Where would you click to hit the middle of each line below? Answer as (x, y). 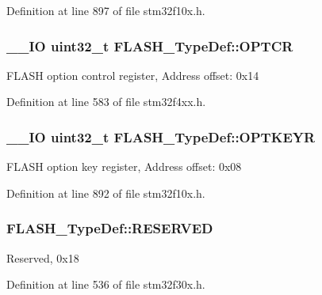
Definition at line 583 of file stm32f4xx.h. (106, 102)
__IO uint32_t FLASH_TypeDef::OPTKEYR (161, 136)
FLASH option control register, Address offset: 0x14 (133, 75)
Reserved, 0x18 (43, 257)
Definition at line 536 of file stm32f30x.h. (106, 284)
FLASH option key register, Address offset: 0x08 (124, 166)
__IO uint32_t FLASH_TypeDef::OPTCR (150, 45)
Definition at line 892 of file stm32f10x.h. (106, 193)
